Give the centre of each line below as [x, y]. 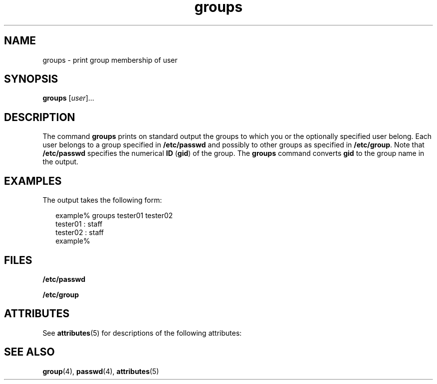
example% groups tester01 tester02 [114, 216]
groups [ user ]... [68, 98]
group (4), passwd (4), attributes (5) [101, 371]
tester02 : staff [80, 233]
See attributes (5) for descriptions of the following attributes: [142, 333]
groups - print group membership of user [110, 60]
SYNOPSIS [31, 79]
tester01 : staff [79, 224]
